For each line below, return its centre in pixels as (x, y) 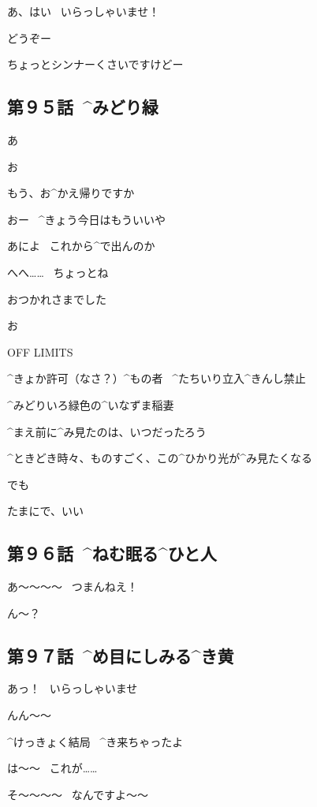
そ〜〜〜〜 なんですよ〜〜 (78, 794)
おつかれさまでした (57, 299)
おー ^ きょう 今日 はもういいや (87, 219)
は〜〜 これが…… (52, 768)
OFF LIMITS (40, 351)
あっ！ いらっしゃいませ (73, 688)
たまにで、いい (46, 511)
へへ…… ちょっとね (58, 272)
